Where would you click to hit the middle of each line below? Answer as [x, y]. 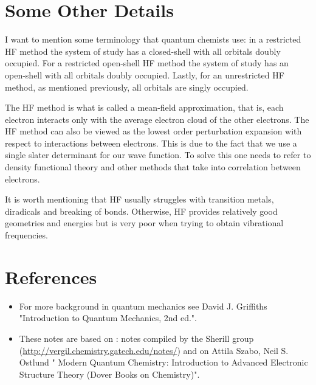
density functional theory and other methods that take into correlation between [153, 167]
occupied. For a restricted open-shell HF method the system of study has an [147, 63]
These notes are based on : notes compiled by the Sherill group [136, 338]
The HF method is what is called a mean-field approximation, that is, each [144, 107]
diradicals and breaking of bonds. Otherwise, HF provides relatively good [141, 211]
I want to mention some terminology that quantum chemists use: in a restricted [153, 39]
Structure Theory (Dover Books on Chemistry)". [109, 374]
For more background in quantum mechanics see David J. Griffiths [143, 306]
